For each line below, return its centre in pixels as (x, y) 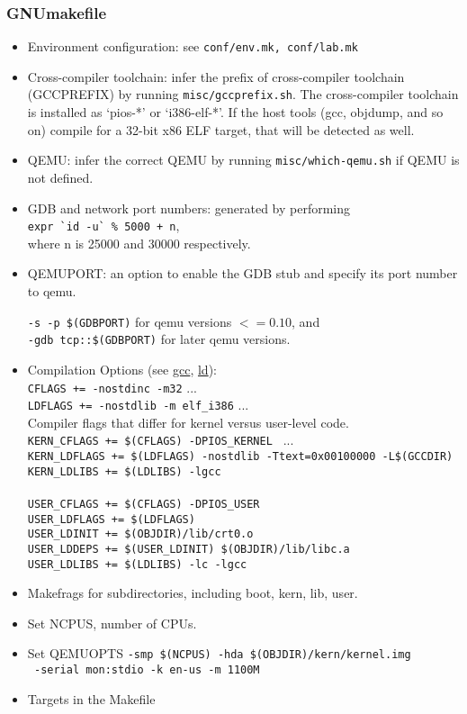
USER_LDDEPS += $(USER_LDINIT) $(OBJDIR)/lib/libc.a (189, 549)
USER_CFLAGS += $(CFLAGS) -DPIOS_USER (144, 504)
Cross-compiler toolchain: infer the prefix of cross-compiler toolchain (216, 76)
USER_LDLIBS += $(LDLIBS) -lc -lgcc (137, 564)
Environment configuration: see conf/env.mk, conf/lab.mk (193, 46)
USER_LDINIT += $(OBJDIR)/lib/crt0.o (140, 534)
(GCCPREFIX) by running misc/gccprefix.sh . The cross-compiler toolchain (243, 94)
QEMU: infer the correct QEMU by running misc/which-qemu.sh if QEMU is (243, 160)
